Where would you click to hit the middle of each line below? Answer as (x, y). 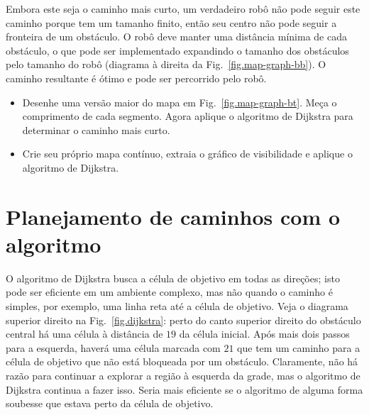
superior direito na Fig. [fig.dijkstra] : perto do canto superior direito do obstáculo (183, 320)
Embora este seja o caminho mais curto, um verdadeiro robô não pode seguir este (183, 9)
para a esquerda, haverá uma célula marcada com (113, 347)
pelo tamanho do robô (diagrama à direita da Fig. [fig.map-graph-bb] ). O (166, 64)
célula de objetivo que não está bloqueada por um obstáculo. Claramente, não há (182, 361)
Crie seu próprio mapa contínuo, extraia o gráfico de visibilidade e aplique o (187, 154)
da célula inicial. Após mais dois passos (264, 334)
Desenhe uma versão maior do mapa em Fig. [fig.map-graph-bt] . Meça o (180, 102)
